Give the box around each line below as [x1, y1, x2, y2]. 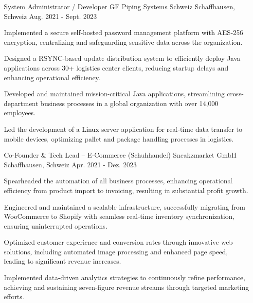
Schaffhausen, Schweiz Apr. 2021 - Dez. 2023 [4, 159, 137, 169]
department [4, 98, 38, 108]
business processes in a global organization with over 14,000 [40, 98, 218, 108]
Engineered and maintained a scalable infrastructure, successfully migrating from [4, 201, 245, 212]
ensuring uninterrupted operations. [4, 220, 108, 231]
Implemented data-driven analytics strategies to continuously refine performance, [4, 272, 245, 283]
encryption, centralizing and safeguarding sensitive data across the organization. [4, 36, 243, 47]
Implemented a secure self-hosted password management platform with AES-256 [4, 27, 243, 37]
